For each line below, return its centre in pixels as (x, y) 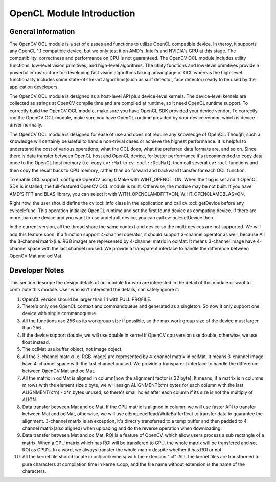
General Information (42, 32)
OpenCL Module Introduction (72, 13)
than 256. (32, 328)
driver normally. (26, 125)
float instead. (36, 342)
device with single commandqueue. (60, 313)
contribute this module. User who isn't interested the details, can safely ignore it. (94, 290)
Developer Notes (37, 270)
